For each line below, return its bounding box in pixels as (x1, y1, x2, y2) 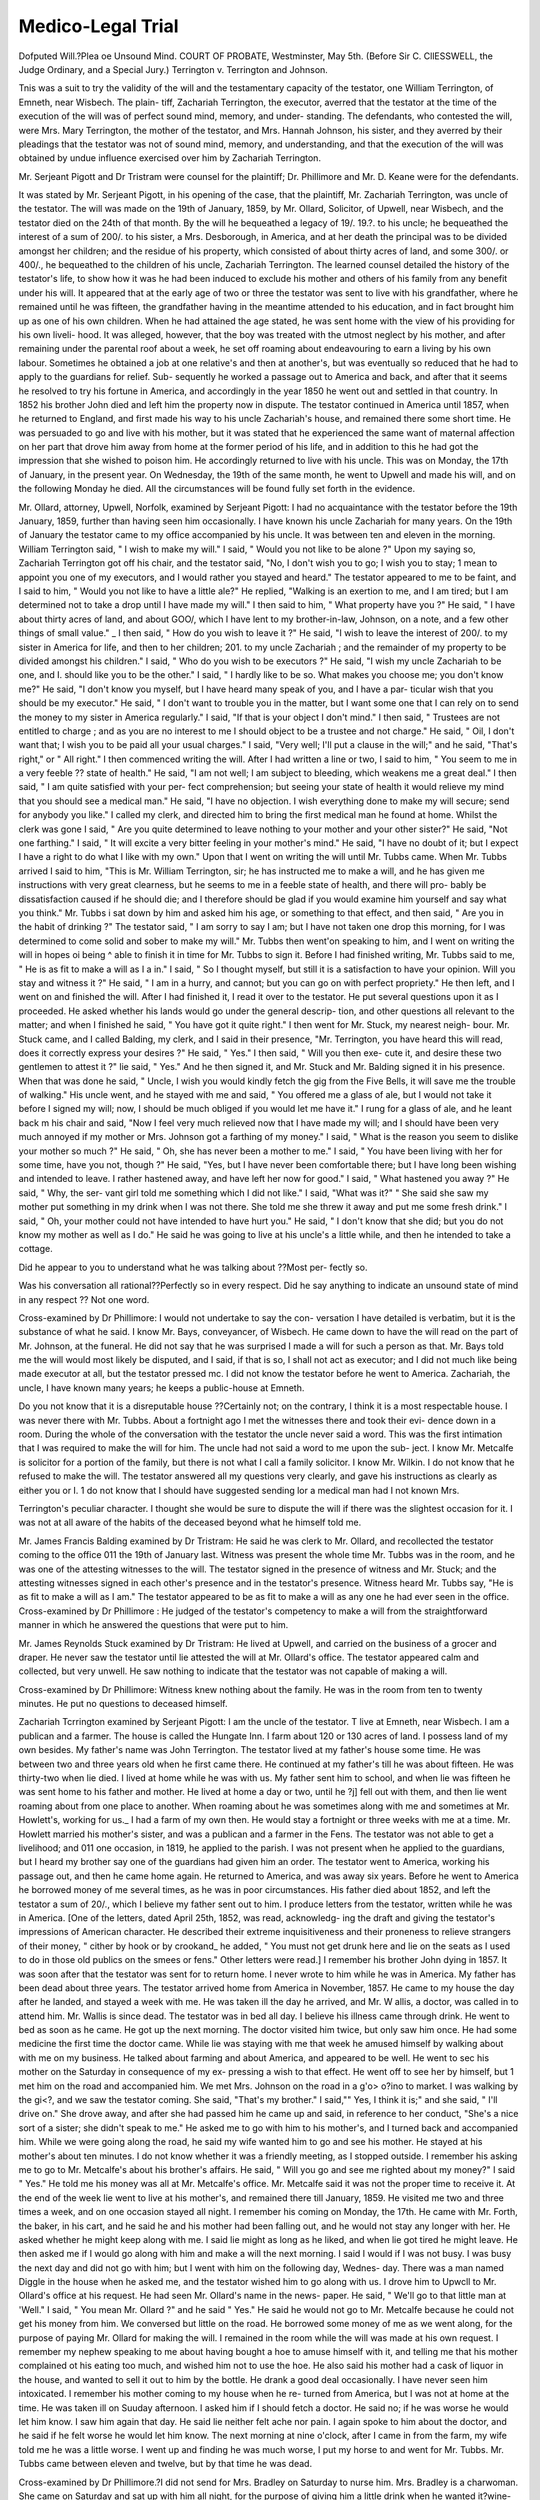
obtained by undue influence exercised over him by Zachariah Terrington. (18, 152, 322, 164)
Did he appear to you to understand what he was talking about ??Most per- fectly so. (18, 1261, 368, 1273)
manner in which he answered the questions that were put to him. (18, 1619, 289, 1631)
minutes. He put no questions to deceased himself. (18, 1698, 229, 1710)
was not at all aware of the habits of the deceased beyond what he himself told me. (18, 1516, 362, 1529)
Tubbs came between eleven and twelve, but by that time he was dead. (18, 2458, 313, 2470)
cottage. (18, 1243, 54, 1255)
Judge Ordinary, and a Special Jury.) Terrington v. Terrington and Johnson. (18, 63, 329, 75)
